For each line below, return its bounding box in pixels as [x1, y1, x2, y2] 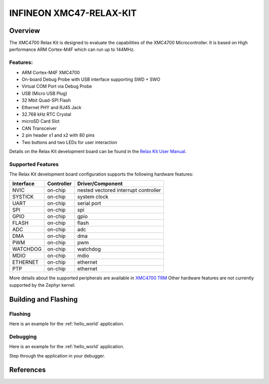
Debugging [9, 333, 37, 340]
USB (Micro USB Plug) [21, 90, 67, 96]
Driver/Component [77, 180, 123, 187]
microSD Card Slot [21, 118, 60, 124]
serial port [77, 200, 102, 207]
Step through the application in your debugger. [9, 353, 106, 359]
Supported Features [9, 161, 59, 168]
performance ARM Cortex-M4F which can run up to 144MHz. [9, 46, 135, 52]
